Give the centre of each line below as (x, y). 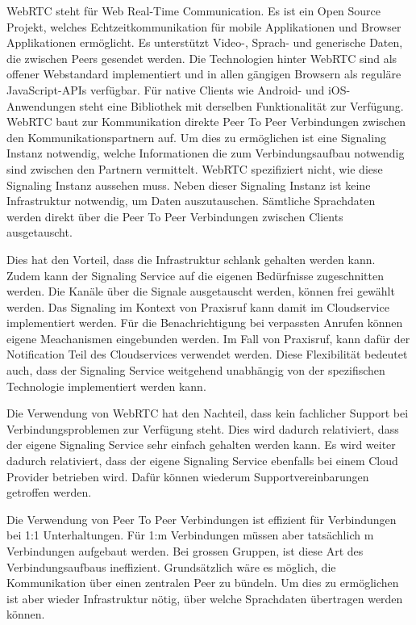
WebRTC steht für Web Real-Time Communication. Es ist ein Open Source (194, 10)
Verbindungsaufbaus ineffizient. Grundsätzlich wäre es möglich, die (171, 566)
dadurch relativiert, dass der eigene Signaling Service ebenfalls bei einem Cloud (202, 461)
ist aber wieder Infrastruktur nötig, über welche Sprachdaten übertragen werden (205, 598)
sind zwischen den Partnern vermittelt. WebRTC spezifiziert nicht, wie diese (195, 168)
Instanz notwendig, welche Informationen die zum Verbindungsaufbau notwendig (206, 153)
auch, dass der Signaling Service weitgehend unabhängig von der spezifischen (196, 370)
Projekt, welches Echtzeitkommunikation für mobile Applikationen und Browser (204, 26)
